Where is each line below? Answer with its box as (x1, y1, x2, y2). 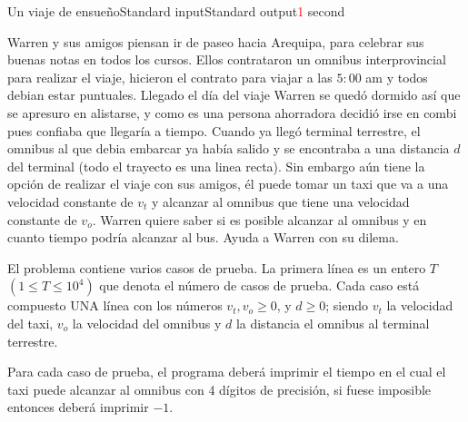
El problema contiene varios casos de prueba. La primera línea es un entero (7, 258, 426, 277)
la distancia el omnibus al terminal (235, 313, 430, 332)
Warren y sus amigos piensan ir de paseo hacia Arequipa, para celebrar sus (7, 32, 424, 51)
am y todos (365, 67, 428, 86)
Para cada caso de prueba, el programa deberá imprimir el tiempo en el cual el (7, 362, 446, 381)
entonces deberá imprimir (7, 397, 149, 417)
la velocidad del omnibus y (72, 313, 222, 332)
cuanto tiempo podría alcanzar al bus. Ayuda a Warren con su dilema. (7, 228, 399, 247)
